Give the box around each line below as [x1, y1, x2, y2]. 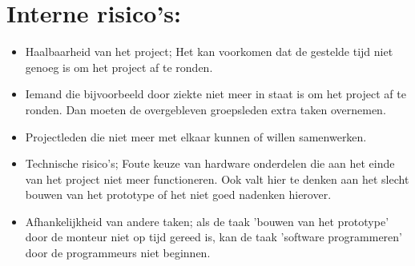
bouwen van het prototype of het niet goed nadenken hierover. [25, 186, 332, 203]
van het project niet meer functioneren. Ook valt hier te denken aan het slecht [25, 170, 409, 187]
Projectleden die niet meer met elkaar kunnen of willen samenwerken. [25, 128, 367, 145]
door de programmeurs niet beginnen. [25, 244, 211, 261]
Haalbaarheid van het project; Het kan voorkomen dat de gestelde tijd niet [25, 43, 393, 60]
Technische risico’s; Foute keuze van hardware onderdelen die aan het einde [25, 155, 395, 172]
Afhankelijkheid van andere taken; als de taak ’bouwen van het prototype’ [25, 212, 389, 229]
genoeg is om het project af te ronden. [25, 58, 213, 75]
